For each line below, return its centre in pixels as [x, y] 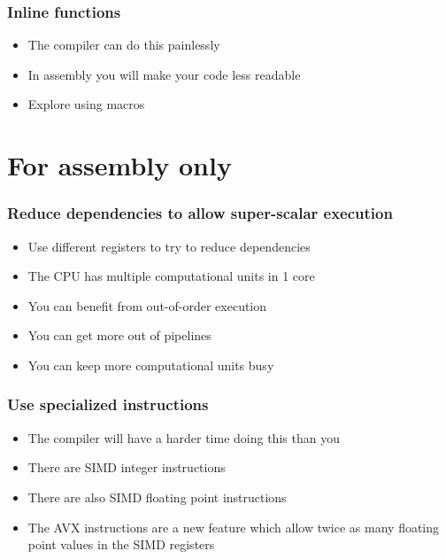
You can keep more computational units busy [151, 365]
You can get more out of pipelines [119, 335]
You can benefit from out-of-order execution [147, 305]
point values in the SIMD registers [121, 544]
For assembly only [119, 165]
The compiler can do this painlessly [124, 45]
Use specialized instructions [108, 404]
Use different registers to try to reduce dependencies [169, 246]
